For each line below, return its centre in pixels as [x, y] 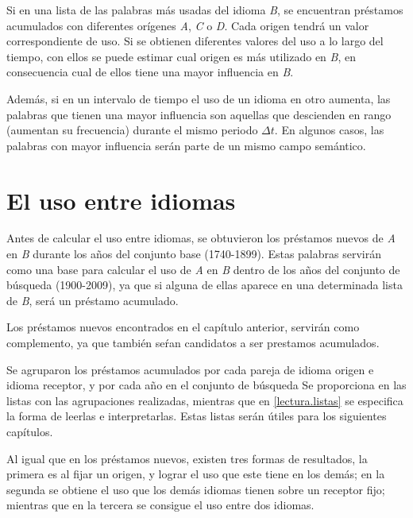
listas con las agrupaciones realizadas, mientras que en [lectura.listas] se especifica [205, 400]
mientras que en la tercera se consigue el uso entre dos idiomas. [160, 505]
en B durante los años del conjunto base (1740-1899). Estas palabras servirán [194, 254]
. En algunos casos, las [329, 130]
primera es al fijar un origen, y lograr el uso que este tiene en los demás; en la [196, 474]
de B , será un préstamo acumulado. [93, 300]
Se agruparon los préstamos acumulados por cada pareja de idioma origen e [190, 369]
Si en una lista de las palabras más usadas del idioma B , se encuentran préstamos [205, 10]
